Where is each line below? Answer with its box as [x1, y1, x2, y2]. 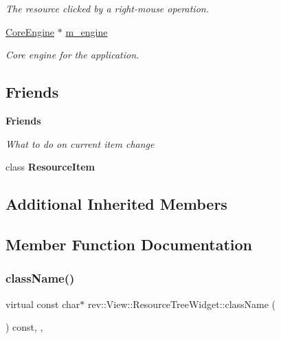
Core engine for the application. [5, 47, 139, 62]
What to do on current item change [5, 136, 155, 151]
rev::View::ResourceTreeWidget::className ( [87, 296, 276, 311]
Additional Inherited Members [5, 193, 227, 215]
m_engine [65, 24, 108, 39]
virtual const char [5, 296, 80, 311]
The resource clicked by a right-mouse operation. [5, 1, 209, 15]
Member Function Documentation [5, 233, 253, 254]
